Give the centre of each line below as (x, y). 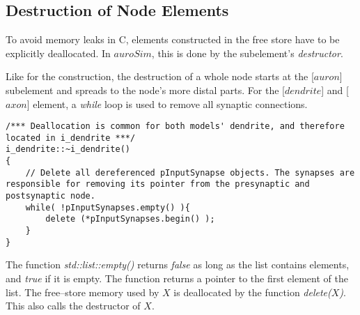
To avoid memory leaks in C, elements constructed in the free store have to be (173, 39)
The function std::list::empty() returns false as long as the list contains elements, (178, 264)
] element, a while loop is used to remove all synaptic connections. (167, 103)
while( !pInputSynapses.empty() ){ (108, 207)
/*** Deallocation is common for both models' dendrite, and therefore (175, 126)
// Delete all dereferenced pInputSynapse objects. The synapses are (190, 172)
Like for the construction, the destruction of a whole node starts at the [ (160, 76)
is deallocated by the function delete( (252, 292)
